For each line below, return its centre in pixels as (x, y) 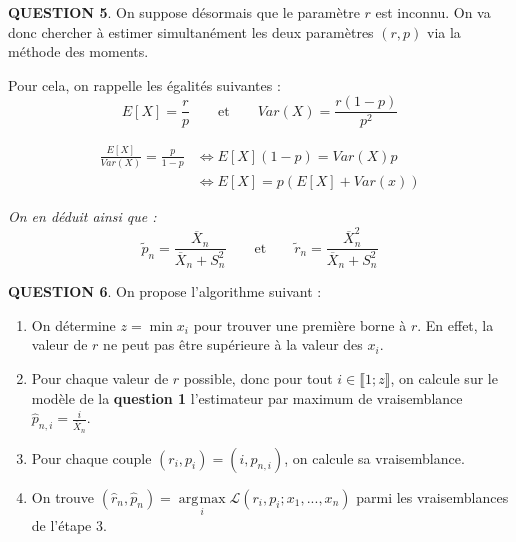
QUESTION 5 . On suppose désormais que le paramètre (184, 12)
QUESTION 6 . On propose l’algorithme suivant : (165, 291)
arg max (202, 498)
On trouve (63, 496)
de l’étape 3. (69, 524)
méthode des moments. (78, 51)
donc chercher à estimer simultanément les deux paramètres (191, 31)
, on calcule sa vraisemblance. (374, 457)
